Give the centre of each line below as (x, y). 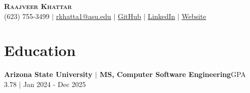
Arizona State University (48, 74)
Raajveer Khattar (38, 6)
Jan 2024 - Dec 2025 (55, 84)
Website (194, 16)
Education (40, 50)
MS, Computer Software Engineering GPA (173, 74)
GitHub (130, 16)
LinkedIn (161, 16)
